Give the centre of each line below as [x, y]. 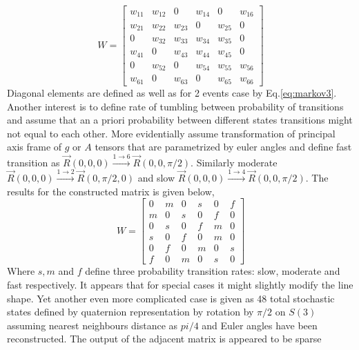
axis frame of [35, 147]
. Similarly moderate [234, 162]
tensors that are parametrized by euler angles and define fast [223, 147]
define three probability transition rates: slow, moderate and [213, 271]
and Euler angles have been [260, 325]
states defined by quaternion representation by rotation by [130, 312]
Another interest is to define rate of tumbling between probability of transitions [175, 106]
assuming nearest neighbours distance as [93, 325]
